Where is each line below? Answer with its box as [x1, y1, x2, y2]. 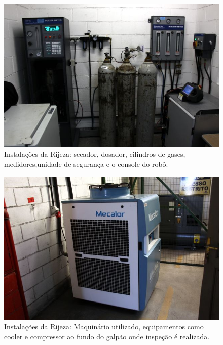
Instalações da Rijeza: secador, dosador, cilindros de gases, [4, 149, 185, 159]
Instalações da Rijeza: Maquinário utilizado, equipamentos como [4, 321, 204, 332]
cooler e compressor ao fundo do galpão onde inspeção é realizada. [4, 331, 210, 341]
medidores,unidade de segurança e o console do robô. [4, 159, 168, 169]
